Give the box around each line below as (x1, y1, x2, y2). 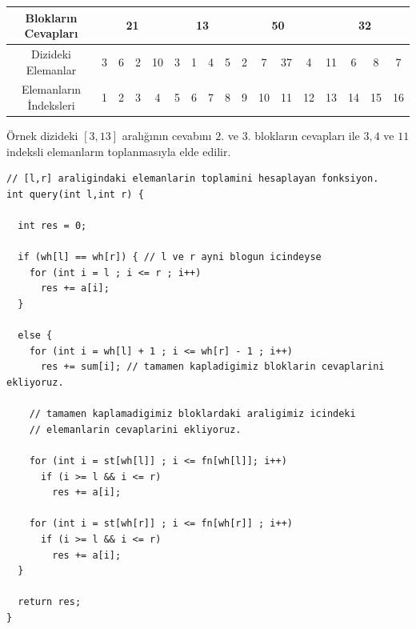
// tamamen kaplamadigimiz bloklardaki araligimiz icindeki (29, 408, 356, 420)
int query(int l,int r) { (6, 188, 144, 200)
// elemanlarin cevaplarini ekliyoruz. (29, 423, 242, 435)
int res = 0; (18, 220, 87, 232)
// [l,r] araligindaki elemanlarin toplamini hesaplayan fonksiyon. (6, 173, 379, 185)
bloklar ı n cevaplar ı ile (254, 127, 360, 144)
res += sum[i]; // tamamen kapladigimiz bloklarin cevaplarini (40, 361, 385, 373)
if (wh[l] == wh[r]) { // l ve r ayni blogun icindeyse (18, 251, 322, 263)
